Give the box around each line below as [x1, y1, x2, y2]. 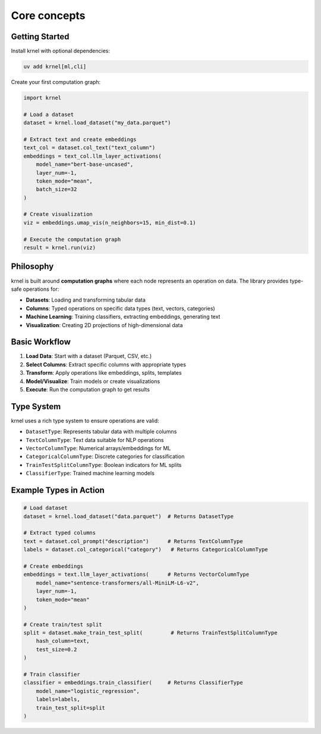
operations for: [23, 286, 59, 293]
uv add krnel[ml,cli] [23, 63, 87, 70]
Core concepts [11, 9, 86, 22]
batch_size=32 [36, 186, 77, 193]
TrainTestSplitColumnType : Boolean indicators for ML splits [26, 461, 182, 468]
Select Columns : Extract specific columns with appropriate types [26, 360, 187, 368]
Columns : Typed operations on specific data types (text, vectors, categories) [26, 305, 215, 312]
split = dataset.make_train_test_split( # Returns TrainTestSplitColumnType [23, 629, 278, 636]
